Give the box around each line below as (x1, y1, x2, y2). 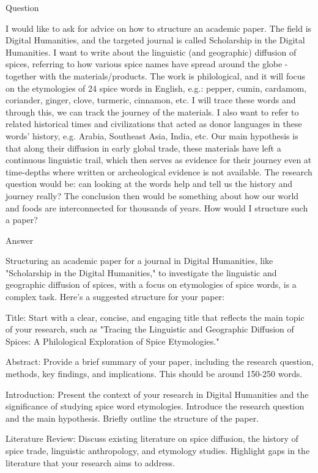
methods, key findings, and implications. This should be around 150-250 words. (6, 367, 303, 380)
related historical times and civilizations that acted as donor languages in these (6, 117, 302, 130)
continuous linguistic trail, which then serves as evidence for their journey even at (6, 153, 312, 166)
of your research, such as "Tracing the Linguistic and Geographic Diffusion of (6, 323, 294, 335)
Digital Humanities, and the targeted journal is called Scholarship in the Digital (6, 34, 305, 46)
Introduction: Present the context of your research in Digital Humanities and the (6, 387, 309, 400)
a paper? (6, 213, 38, 226)
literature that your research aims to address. (6, 456, 176, 469)
